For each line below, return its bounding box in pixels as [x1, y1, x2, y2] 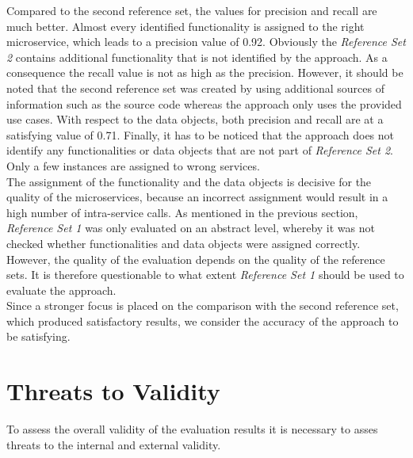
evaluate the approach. [6, 281, 117, 298]
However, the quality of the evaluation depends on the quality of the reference [6, 250, 385, 267]
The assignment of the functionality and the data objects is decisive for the [6, 173, 372, 189]
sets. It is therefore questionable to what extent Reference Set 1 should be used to [6, 266, 404, 283]
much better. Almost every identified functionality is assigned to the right [6, 17, 365, 34]
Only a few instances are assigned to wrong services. [6, 157, 260, 174]
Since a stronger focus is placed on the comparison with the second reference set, [6, 297, 399, 314]
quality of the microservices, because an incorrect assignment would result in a [6, 189, 388, 205]
